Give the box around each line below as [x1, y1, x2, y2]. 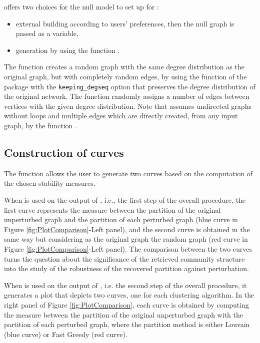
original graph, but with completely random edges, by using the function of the [4, 71, 247, 81]
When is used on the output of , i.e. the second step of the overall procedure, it [4, 280, 247, 290]
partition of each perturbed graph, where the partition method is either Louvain [4, 319, 250, 330]
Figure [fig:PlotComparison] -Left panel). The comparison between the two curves [4, 243, 252, 254]
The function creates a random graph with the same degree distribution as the [4, 61, 244, 72]
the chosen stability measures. [4, 178, 95, 188]
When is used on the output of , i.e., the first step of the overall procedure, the [4, 194, 246, 205]
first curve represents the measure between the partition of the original [4, 204, 221, 215]
